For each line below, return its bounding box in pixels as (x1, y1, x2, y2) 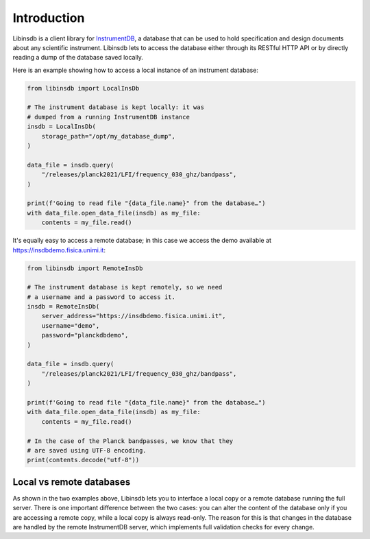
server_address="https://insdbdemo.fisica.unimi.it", (41, 312, 226, 320)
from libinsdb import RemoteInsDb (27, 264, 143, 272)
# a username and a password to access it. (27, 293, 176, 301)
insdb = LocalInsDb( (27, 123, 96, 130)
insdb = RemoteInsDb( (27, 302, 100, 311)
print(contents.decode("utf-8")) (27, 456, 140, 464)
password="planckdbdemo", (41, 331, 129, 339)
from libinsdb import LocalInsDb (27, 84, 140, 92)
